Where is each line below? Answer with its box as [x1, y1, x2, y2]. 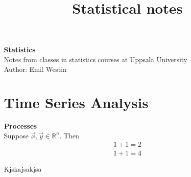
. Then [59, 130, 79, 140]
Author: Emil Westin [4, 64, 67, 74]
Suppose [4, 130, 29, 140]
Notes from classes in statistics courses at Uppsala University [4, 54, 188, 64]
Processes [4, 121, 37, 131]
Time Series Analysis [4, 92, 148, 112]
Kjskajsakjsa [4, 163, 42, 174]
